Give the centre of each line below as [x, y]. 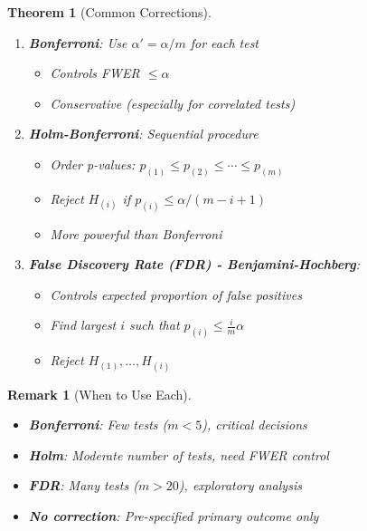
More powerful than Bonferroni [136, 233]
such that [155, 325]
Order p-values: [93, 164]
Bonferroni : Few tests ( [98, 425]
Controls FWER [95, 73]
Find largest [83, 325]
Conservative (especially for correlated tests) [173, 103]
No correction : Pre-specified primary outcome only [174, 515]
